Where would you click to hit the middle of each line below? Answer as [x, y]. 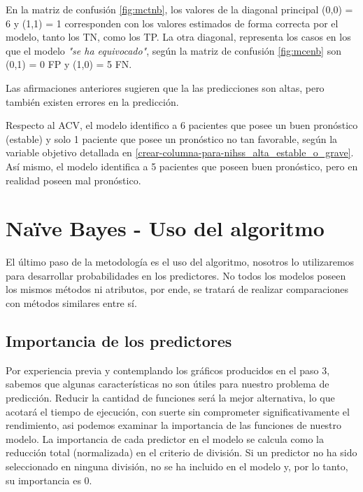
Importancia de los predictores [119, 341]
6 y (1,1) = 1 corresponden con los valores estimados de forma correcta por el [172, 23]
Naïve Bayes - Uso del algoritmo [165, 228]
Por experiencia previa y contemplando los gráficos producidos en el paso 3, [168, 370]
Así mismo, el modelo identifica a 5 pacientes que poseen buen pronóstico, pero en [182, 166]
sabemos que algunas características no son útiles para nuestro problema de [168, 384]
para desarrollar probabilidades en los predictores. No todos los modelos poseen [176, 275]
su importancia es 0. [49, 480]
